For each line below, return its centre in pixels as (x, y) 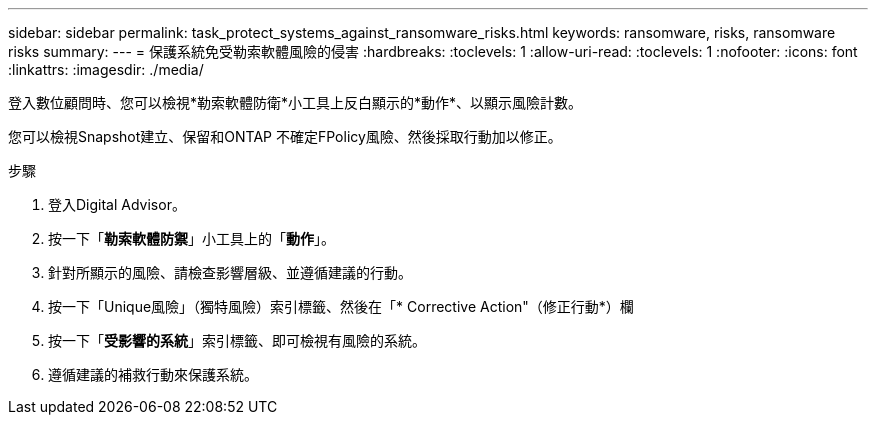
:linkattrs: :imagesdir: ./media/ (106, 69)
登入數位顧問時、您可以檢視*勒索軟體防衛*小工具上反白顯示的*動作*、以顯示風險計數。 (295, 102)
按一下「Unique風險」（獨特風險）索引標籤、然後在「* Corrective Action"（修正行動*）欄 (341, 306)
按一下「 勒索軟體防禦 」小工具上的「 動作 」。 (191, 238)
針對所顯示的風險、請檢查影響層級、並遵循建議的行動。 (230, 272)
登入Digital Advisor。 (117, 204)
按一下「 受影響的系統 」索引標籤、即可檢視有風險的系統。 (237, 340)
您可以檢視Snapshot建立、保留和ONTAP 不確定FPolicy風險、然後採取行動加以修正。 (285, 136)
